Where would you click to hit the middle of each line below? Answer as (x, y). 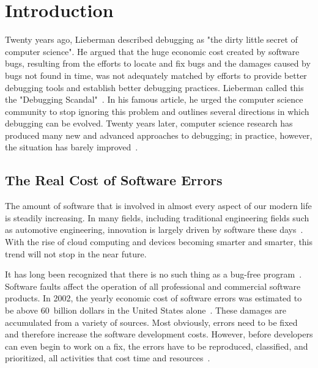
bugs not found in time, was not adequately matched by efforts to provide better (156, 75)
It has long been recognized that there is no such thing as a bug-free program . (153, 274)
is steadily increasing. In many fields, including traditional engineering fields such (157, 217)
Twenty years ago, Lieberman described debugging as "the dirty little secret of (151, 39)
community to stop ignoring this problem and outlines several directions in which (157, 111)
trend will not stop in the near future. (76, 253)
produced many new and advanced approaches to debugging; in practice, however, (159, 135)
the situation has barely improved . (72, 147)
